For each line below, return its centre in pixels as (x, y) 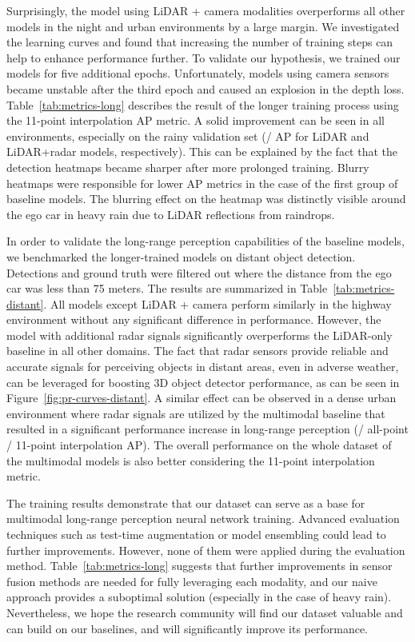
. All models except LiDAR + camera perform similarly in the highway (217, 303)
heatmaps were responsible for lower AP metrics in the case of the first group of (202, 183)
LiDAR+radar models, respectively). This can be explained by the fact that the (202, 152)
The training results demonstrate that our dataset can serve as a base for (186, 502)
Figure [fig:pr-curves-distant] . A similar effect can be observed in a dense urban (202, 398)
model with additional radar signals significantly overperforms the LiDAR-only (200, 335)
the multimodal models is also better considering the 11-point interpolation (191, 460)
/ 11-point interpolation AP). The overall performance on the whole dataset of (199, 445)
